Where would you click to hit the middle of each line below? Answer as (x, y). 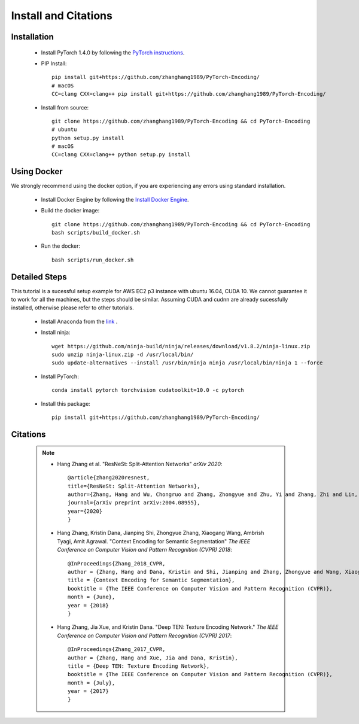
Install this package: (66, 403)
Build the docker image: (70, 211)
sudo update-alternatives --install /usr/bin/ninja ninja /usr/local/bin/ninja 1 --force (187, 363)
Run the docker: (61, 246)
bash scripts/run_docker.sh (93, 260)
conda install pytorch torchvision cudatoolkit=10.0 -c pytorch (148, 390)
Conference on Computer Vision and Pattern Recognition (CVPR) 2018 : (145, 550)
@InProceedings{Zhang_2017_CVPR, (117, 650)
